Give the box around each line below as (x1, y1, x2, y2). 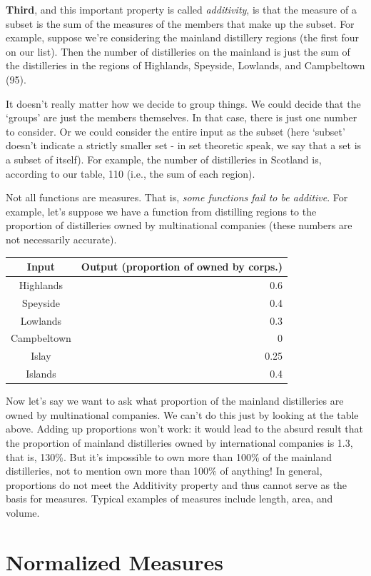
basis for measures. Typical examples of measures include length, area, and (6, 491, 333, 506)
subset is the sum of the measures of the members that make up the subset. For (6, 16, 355, 31)
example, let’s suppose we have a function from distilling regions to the (6, 203, 317, 218)
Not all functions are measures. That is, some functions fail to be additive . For (6, 190, 348, 205)
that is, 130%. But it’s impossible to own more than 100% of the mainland (6, 449, 332, 464)
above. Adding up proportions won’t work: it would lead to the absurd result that (6, 421, 363, 436)
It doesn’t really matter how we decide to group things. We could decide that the (6, 96, 361, 111)
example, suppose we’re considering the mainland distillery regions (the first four (6, 30, 359, 45)
